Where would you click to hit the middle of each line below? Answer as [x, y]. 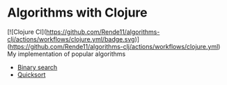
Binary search [37, 67]
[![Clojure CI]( [27, 32]
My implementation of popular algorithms [66, 54]
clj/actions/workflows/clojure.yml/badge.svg [71, 39]
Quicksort [31, 75]
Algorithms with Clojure [77, 13]
